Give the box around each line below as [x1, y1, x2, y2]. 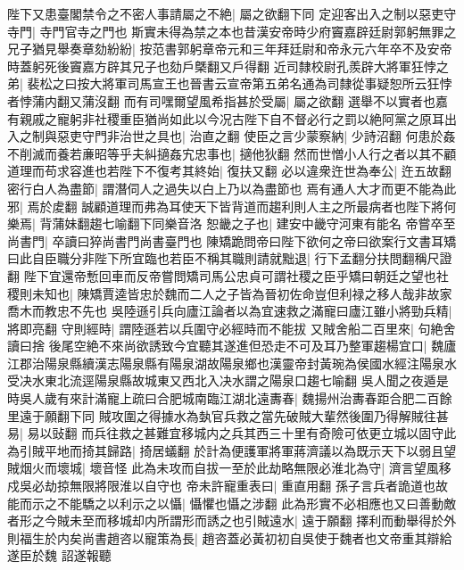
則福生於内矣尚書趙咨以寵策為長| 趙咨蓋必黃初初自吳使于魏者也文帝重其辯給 [7, 528, 452, 547]
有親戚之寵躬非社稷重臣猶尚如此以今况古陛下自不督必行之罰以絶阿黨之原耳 [7, 109, 444, 128]
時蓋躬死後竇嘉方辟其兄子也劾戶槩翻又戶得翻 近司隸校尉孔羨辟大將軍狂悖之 [7, 56, 449, 75]
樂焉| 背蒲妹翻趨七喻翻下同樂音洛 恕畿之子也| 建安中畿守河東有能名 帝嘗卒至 [7, 214, 456, 233]
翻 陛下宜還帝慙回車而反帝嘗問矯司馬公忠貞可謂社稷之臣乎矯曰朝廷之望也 [7, 266, 436, 285]
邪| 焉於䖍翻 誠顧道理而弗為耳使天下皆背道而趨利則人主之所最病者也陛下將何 [7, 196, 457, 215]
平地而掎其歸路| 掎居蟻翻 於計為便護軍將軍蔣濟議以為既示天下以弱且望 [44, 441, 457, 459]
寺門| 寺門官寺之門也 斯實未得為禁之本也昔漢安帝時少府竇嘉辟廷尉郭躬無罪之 [7, 21, 457, 40]
